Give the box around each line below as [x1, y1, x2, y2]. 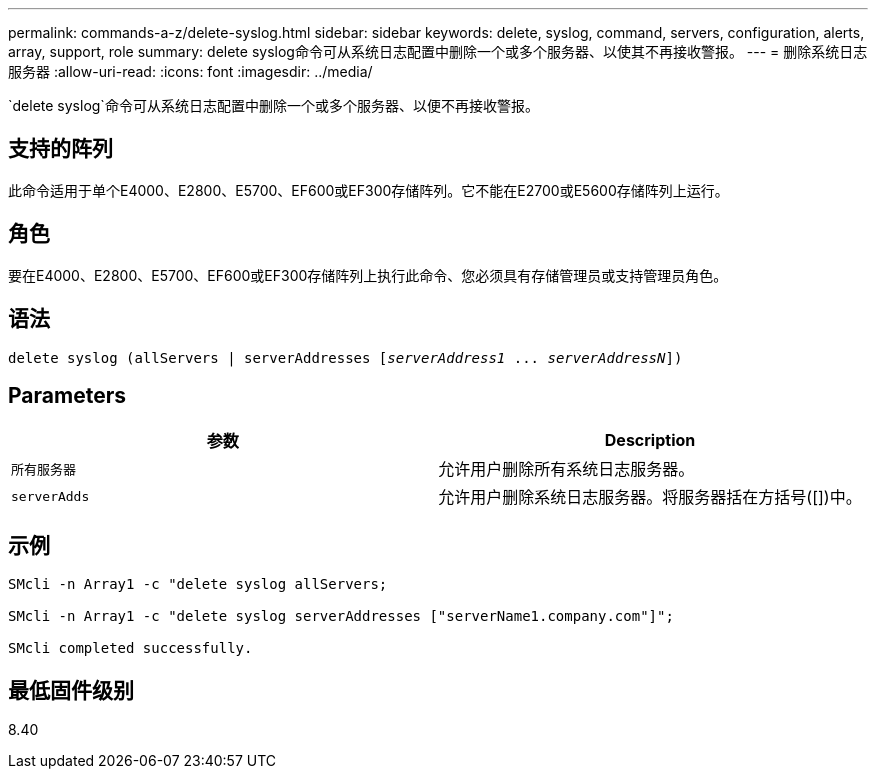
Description [604, 430, 696, 451]
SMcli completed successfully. [8, 640, 253, 657]
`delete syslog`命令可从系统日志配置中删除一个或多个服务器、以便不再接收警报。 [8, 97, 539, 114]
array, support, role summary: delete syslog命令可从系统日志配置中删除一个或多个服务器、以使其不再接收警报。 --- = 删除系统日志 [8, 43, 868, 60]
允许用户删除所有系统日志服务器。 [438, 459, 695, 480]
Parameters [8, 382, 126, 408]
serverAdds [11, 488, 90, 504]
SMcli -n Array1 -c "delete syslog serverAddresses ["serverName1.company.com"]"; [8, 608, 674, 625]
